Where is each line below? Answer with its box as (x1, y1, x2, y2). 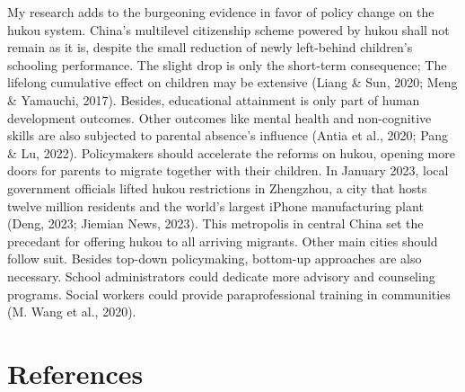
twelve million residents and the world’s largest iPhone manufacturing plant (7, 196, 424, 215)
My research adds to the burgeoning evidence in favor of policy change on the (7, 3, 434, 21)
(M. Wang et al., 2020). (7, 302, 136, 321)
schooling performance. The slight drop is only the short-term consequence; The (7, 55, 447, 74)
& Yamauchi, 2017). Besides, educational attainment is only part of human (7, 90, 420, 109)
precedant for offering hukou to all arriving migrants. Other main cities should (7, 231, 438, 250)
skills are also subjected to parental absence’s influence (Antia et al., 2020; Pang (7, 126, 449, 145)
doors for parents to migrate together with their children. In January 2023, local (7, 161, 449, 180)
